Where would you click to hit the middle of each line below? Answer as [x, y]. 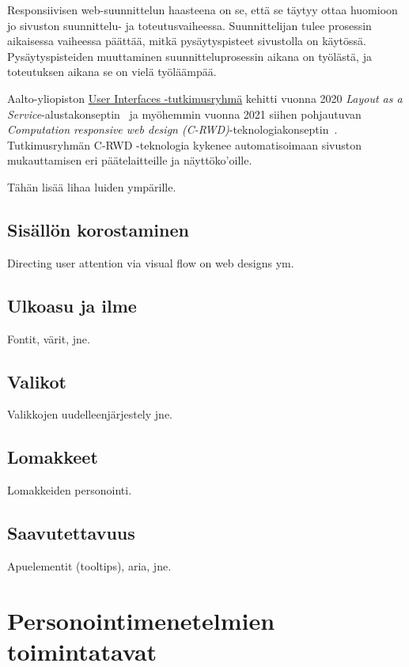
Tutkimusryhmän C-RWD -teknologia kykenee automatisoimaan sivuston [184, 144]
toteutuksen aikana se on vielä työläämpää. [112, 72]
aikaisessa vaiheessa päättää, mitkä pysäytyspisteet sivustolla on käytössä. [187, 41]
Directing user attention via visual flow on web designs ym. [151, 262]
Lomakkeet [53, 457]
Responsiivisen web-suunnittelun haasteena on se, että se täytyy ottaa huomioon [203, 9]
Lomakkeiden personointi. [70, 490]
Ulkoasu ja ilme [72, 305]
